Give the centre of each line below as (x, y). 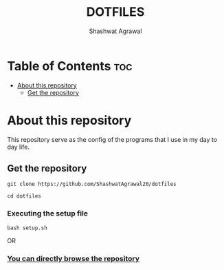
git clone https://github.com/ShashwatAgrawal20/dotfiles (92, 184)
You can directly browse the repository (73, 258)
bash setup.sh (27, 228)
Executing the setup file (47, 214)
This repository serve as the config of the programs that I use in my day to (112, 139)
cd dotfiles (24, 196)
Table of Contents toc (70, 66)
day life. (18, 147)
